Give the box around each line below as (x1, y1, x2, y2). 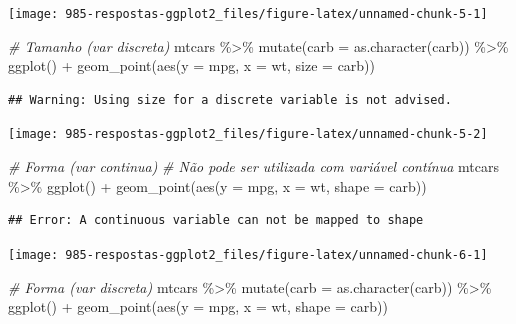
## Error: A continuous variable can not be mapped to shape (8, 213, 424, 228)
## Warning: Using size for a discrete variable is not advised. (8, 92, 452, 107)
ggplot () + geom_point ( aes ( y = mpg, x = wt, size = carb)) (8, 55, 376, 76)
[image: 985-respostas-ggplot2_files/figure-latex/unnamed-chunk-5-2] (8, 127, 488, 142)
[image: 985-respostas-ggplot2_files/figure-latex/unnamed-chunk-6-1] (8, 247, 488, 262)
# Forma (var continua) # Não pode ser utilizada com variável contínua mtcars (8, 156, 500, 177)
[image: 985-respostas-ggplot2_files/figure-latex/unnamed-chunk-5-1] (8, 7, 488, 21)
